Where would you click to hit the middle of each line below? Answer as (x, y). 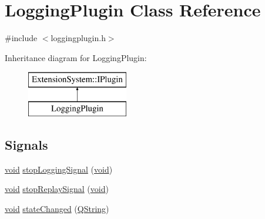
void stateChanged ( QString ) (57, 208)
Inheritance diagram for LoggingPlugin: (76, 57)
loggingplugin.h (78, 38)
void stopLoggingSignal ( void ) (59, 169)
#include (21, 38)
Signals (26, 144)
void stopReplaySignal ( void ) (57, 189)
